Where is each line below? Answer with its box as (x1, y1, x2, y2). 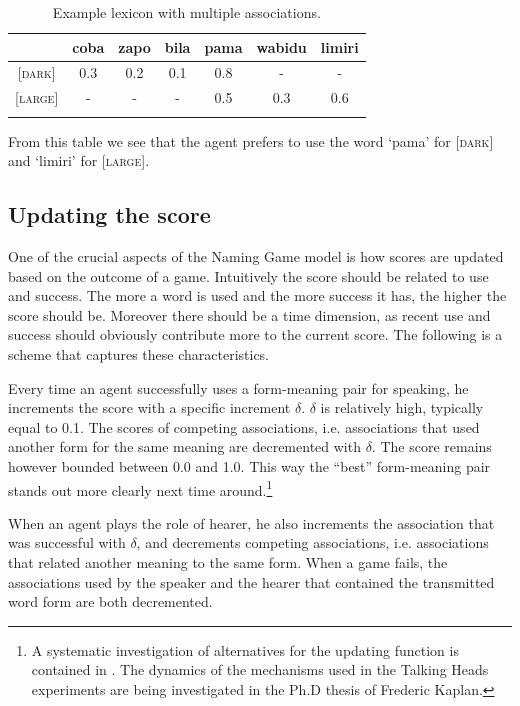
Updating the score (8, 199, 211, 230)
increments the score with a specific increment (8, 397, 291, 418)
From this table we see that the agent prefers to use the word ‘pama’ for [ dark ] (8, 130, 494, 151)
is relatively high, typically (320, 397, 484, 418)
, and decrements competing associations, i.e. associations (136, 532, 489, 553)
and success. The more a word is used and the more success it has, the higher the (8, 285, 507, 306)
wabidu (256, 36, 307, 57)
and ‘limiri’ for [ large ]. (8, 150, 150, 171)
